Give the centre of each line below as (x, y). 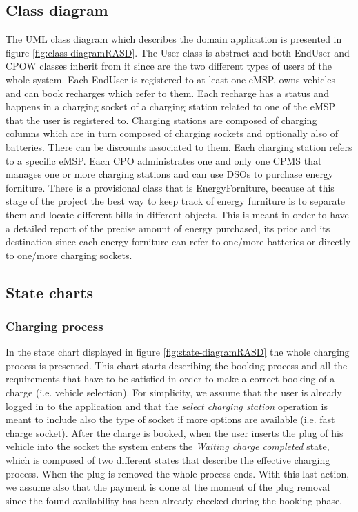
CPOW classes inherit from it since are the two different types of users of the (169, 66)
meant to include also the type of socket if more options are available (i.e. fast (170, 419)
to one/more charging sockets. (69, 255)
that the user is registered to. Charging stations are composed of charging (161, 120)
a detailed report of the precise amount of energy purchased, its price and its (168, 228)
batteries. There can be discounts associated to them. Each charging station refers (179, 146)
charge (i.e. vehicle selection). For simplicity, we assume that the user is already (174, 392)
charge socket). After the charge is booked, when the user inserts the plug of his (175, 432)
